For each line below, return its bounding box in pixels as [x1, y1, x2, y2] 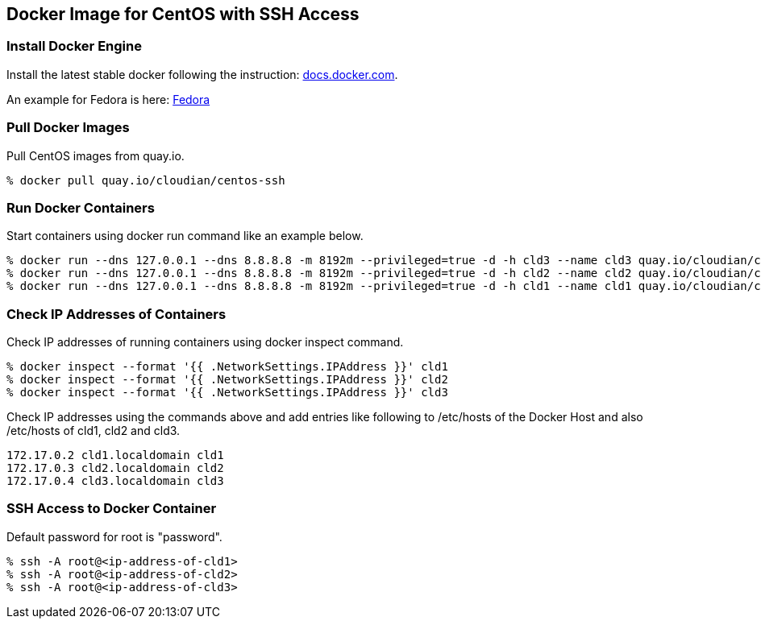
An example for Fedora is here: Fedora [6, 92, 210, 106]
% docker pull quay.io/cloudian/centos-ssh [6, 173, 285, 187]
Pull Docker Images [6, 119, 130, 136]
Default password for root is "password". [6, 529, 222, 544]
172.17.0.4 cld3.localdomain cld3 [6, 474, 224, 488]
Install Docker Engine [6, 38, 142, 55]
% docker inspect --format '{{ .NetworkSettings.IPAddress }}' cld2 [6, 373, 448, 387]
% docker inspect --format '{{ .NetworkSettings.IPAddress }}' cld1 [6, 360, 448, 374]
